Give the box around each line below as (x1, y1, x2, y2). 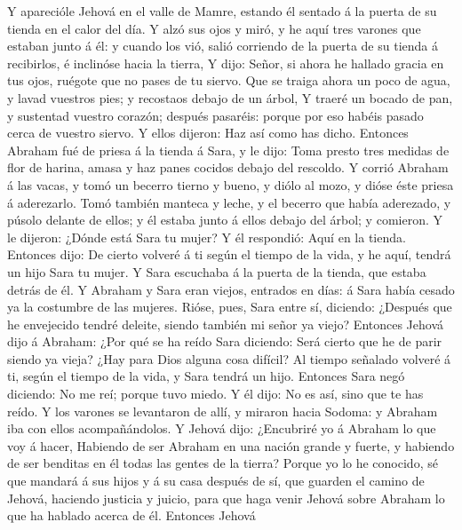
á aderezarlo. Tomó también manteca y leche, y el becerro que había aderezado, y (7, 193, 451, 211)
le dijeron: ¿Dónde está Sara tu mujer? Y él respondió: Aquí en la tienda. (7, 227, 406, 246)
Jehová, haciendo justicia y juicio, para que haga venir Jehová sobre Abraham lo (7, 488, 445, 507)
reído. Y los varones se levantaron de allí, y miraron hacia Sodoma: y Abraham (7, 401, 438, 420)
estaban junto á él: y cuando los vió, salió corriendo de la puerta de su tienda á (7, 36, 438, 55)
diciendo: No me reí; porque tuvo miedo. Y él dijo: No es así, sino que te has (7, 384, 424, 403)
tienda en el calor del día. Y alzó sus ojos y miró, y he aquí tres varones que (7, 19, 421, 37)
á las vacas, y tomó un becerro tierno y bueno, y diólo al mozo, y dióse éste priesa (7, 175, 454, 194)
